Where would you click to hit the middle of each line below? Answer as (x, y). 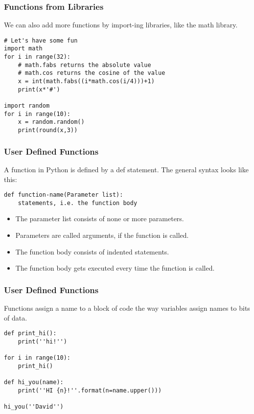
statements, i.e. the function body (78, 203)
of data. (16, 317)
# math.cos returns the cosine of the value (92, 73)
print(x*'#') (39, 89)
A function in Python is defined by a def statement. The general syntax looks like (126, 169)
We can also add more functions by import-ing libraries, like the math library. (121, 25)
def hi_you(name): (34, 382)
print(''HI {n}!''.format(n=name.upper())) (90, 390)
